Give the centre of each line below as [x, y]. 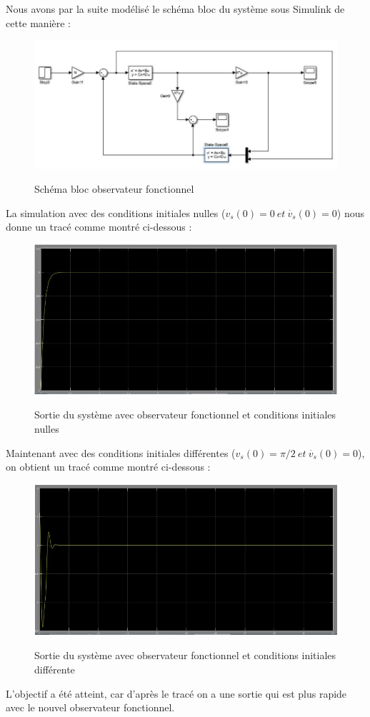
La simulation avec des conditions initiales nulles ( [116, 212]
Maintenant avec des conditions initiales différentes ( [121, 452]
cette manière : [39, 22]
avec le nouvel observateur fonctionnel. [90, 707]
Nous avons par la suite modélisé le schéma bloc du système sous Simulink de [175, 9]
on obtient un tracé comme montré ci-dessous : [108, 467]
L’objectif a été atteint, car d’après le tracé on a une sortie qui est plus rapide [176, 693]
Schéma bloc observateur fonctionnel [114, 189]
